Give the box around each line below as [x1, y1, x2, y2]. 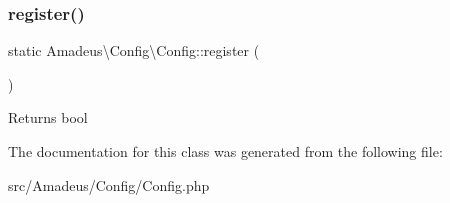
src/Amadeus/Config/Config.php [8, 174, 210, 195]
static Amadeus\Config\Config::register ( [8, 40, 260, 61]
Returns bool [8, 107, 88, 128]
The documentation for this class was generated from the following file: [8, 141, 443, 161]
